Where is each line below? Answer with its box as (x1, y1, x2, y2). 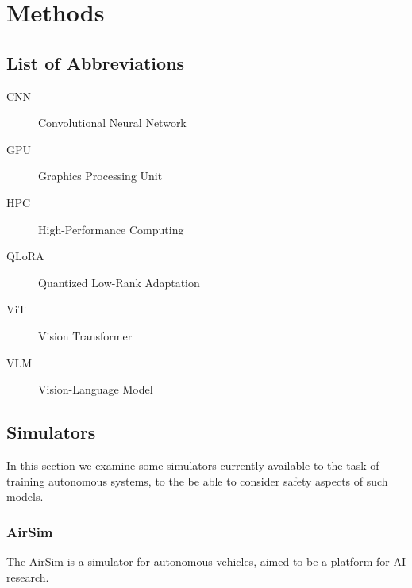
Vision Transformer (38, 327, 133, 344)
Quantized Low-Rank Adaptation (38, 274, 200, 290)
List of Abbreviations (6, 50, 185, 75)
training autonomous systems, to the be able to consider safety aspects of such (6, 472, 388, 489)
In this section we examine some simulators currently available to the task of (6, 456, 379, 473)
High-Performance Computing (38, 221, 184, 237)
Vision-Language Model (38, 381, 153, 398)
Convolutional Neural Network (38, 114, 187, 131)
